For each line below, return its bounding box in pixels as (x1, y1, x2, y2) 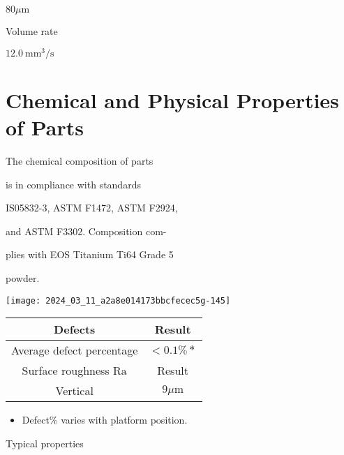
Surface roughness (22, 362, 110, 379)
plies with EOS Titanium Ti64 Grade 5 (6, 247, 174, 262)
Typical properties (6, 435, 84, 450)
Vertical (55, 382, 94, 399)
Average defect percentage (11, 342, 138, 359)
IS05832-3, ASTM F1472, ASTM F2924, (6, 200, 178, 215)
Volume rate (6, 24, 58, 38)
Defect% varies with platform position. (22, 412, 188, 427)
